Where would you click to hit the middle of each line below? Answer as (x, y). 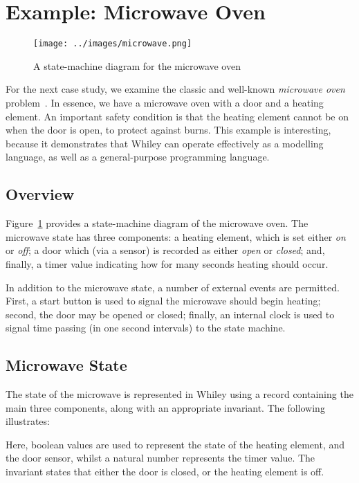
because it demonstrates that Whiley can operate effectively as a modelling (165, 143)
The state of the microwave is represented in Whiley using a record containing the (179, 394)
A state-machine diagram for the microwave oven (137, 65)
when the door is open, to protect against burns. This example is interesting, (168, 130)
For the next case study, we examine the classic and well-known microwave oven (175, 89)
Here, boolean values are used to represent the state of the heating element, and (175, 444)
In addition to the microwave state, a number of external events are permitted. (173, 287)
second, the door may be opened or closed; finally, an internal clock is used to (170, 314)
